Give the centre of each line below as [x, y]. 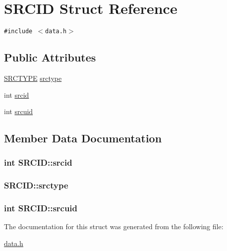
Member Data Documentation [83, 138]
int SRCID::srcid [38, 162]
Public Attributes [50, 57]
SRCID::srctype [36, 185]
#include [18, 31]
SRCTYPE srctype [33, 78]
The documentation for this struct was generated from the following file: [114, 226]
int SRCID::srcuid [41, 208]
